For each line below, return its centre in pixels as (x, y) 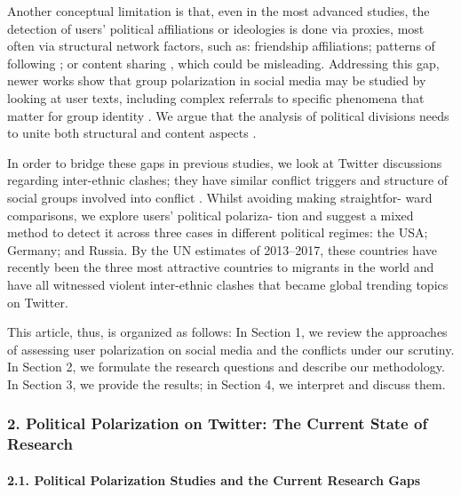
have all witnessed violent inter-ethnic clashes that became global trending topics (228, 284)
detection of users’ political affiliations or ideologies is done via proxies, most (216, 28)
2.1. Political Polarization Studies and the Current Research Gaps (214, 479)
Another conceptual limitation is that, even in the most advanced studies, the (219, 11)
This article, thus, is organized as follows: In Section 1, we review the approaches (227, 332)
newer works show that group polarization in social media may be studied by (217, 80)
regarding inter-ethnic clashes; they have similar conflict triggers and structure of (228, 180)
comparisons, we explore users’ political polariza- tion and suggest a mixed (211, 215)
